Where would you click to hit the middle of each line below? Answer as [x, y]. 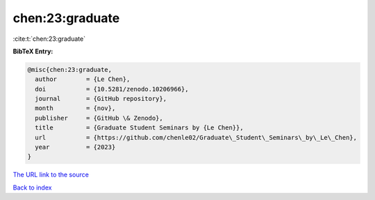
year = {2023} [75, 147]
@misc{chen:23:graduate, [70, 70]
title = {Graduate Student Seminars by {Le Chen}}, [139, 128]
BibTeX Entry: [33, 51]
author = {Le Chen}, [83, 79]
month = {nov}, [75, 108]
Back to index [32, 188]
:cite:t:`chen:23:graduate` [49, 39]
